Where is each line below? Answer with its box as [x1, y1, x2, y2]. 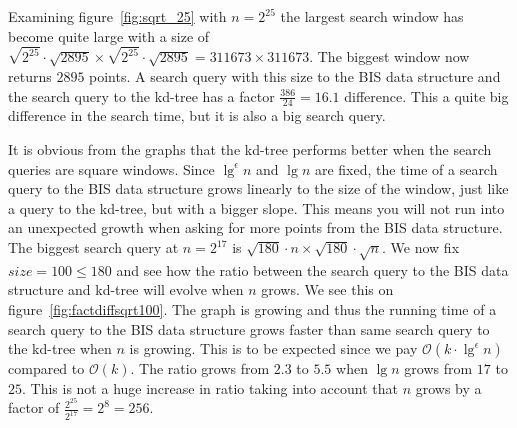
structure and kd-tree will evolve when [8, 279, 244, 300]
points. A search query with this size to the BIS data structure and [89, 66, 501, 87]
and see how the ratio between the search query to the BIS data [116, 259, 509, 280]
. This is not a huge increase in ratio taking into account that [22, 377, 398, 398]
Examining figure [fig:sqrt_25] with [8, 6, 227, 26]
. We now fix [382, 237, 460, 258]
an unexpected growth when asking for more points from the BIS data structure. [8, 217, 503, 238]
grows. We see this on [261, 279, 394, 300]
